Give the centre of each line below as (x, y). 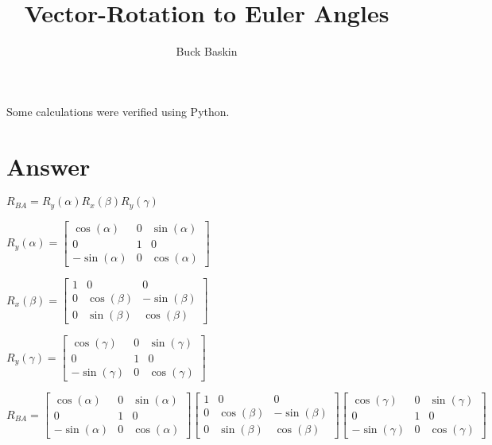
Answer (48, 166)
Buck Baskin (207, 51)
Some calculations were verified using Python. (118, 111)
